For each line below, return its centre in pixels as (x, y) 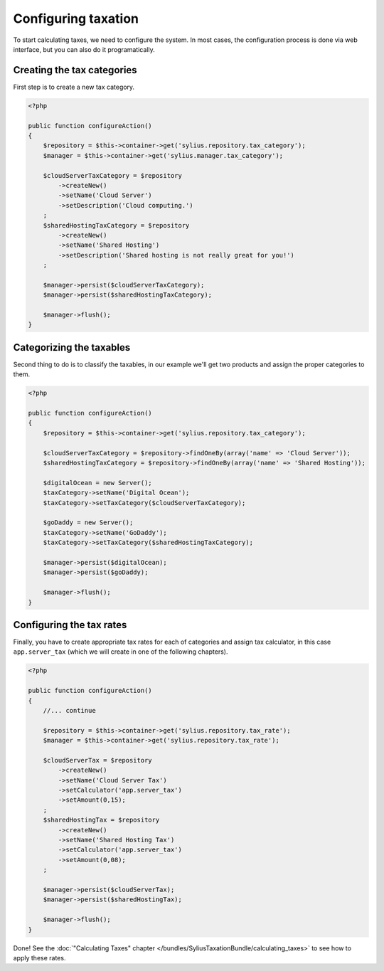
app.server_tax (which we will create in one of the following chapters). (121, 652)
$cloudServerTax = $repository (97, 760)
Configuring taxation (76, 18)
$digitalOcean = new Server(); (97, 483)
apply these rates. (39, 957)
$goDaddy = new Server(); (88, 522)
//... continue (69, 710)
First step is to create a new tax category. (74, 87)
